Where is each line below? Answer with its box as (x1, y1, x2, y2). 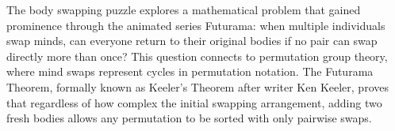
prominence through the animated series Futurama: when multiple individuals (6, 17, 385, 33)
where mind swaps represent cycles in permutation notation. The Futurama (6, 63, 374, 80)
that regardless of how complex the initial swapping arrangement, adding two (6, 94, 382, 110)
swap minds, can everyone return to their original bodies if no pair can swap (6, 32, 378, 49)
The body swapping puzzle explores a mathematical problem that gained (6, 2, 361, 17)
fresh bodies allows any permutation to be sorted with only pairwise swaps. (6, 110, 372, 126)
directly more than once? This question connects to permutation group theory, (6, 47, 388, 64)
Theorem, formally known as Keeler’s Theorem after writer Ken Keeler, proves (6, 78, 389, 95)
